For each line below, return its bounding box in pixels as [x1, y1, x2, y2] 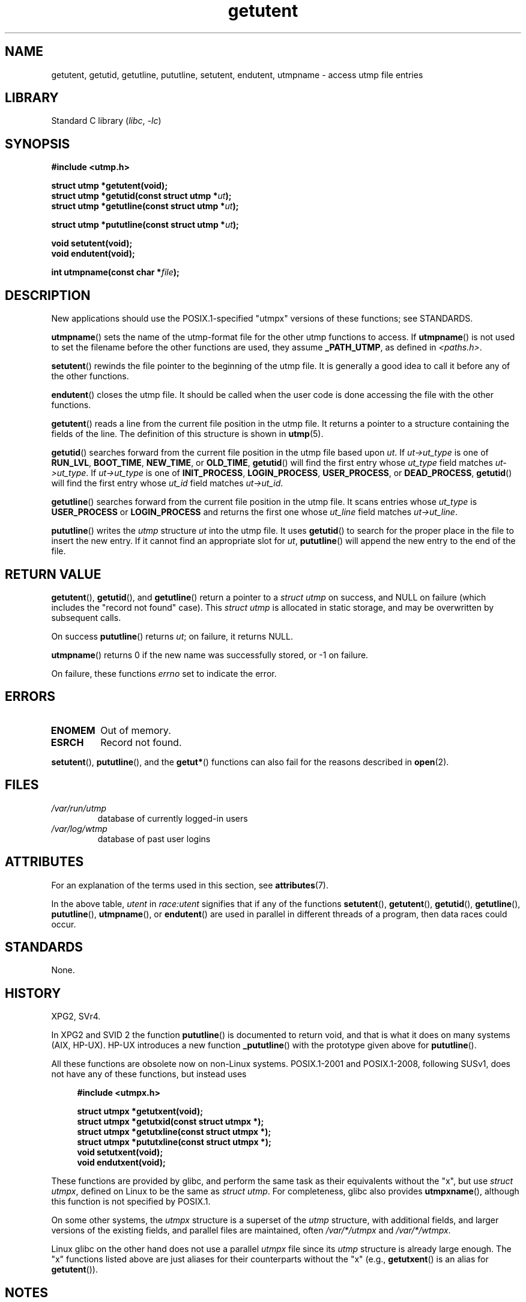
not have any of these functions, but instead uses [51, 1069, 247, 1080]
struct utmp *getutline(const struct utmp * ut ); [51, 201, 239, 212]
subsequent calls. [51, 612, 121, 623]
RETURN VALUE [5, 566, 101, 582]
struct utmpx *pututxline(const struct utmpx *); [77, 1137, 271, 1148]
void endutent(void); [51, 248, 135, 259]
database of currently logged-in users [97, 813, 248, 824]
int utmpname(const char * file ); [51, 267, 180, 278]
